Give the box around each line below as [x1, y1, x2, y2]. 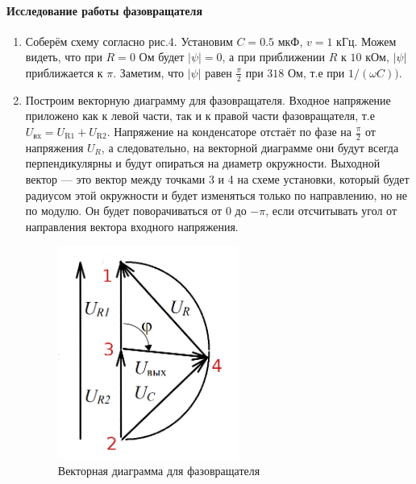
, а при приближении [222, 48, 326, 65]
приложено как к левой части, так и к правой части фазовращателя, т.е [25, 107, 375, 124]
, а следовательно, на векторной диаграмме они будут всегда [101, 139, 399, 155]
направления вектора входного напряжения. [25, 217, 239, 234]
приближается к [25, 64, 103, 81]
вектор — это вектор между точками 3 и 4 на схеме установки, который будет [25, 171, 410, 188]
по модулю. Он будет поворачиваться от [25, 202, 223, 219]
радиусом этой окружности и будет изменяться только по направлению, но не [25, 186, 407, 203]
